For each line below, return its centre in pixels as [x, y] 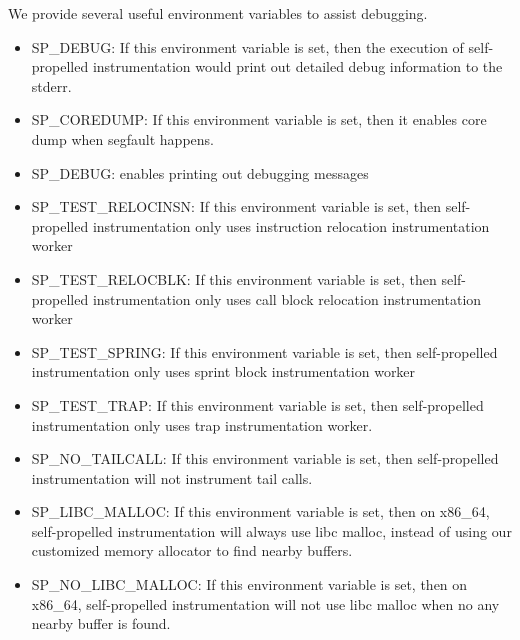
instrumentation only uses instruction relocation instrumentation [291, 225]
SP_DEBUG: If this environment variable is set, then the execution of [247, 46]
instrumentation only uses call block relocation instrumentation [287, 298]
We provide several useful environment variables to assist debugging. [218, 13]
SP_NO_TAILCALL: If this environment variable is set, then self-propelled [265, 458]
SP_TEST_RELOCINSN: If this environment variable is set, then [236, 206]
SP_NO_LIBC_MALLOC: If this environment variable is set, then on [249, 584]
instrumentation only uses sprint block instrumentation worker [223, 371]
